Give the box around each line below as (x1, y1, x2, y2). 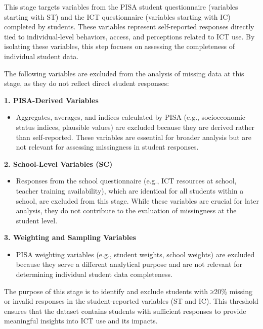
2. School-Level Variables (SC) (4, 158, 113, 169)
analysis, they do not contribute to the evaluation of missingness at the (16, 205, 237, 216)
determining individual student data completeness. (16, 269, 172, 279)
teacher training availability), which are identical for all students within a (16, 185, 244, 196)
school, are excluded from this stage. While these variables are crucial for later (16, 195, 259, 206)
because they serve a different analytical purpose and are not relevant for (16, 259, 243, 269)
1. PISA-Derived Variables (4, 95, 99, 105)
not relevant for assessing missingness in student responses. (16, 142, 199, 152)
